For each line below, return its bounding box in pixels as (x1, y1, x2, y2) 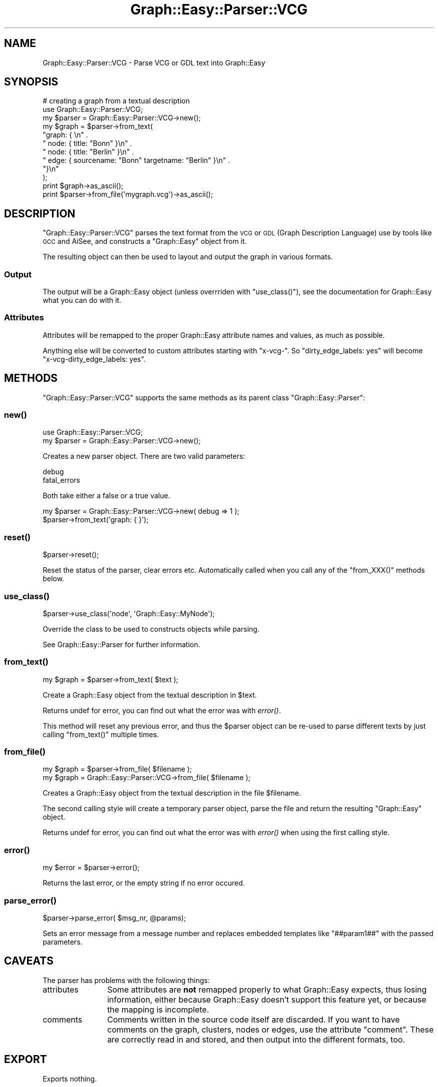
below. (42, 574, 64, 583)
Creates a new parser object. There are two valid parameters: (42, 452, 245, 461)
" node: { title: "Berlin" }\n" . (42, 147, 134, 156)
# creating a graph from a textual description (42, 96, 190, 105)
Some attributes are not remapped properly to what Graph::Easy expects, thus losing (107, 984, 427, 995)
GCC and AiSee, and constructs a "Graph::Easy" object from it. (42, 237, 247, 246)
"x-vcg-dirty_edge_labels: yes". (42, 354, 146, 363)
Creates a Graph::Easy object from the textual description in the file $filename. (42, 789, 301, 798)
